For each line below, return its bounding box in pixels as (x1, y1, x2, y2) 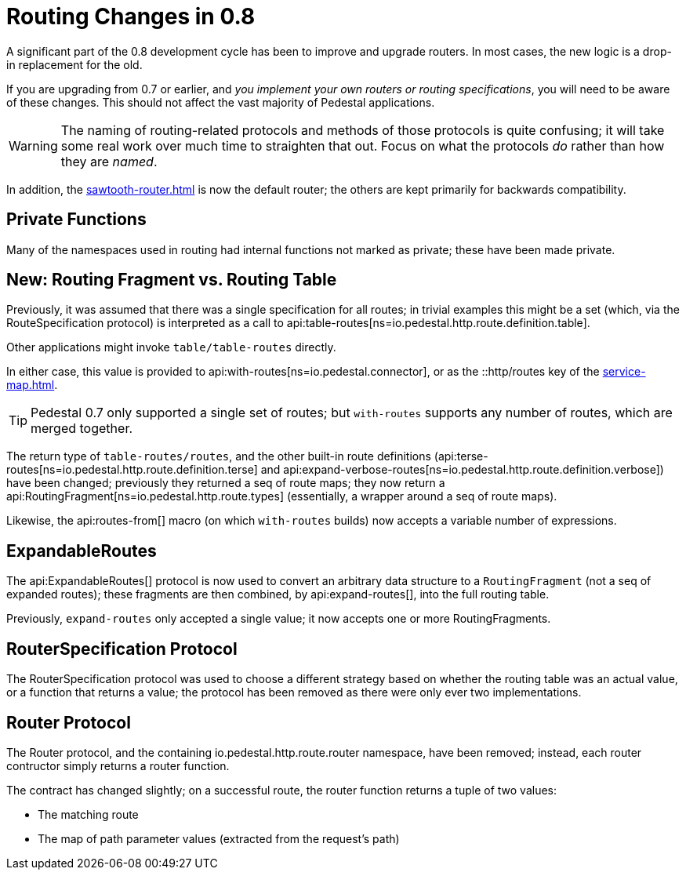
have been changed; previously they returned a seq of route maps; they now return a (6, 476, 445, 490)
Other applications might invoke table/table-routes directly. (6, 340, 336, 354)
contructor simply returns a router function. (6, 758, 230, 772)
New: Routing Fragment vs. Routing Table (6, 270, 337, 290)
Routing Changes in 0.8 (6, 3, 256, 30)
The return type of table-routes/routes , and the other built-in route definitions (6, 449, 431, 463)
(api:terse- (434, 449, 488, 463)
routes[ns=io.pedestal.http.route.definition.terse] (6, 463, 258, 477)
